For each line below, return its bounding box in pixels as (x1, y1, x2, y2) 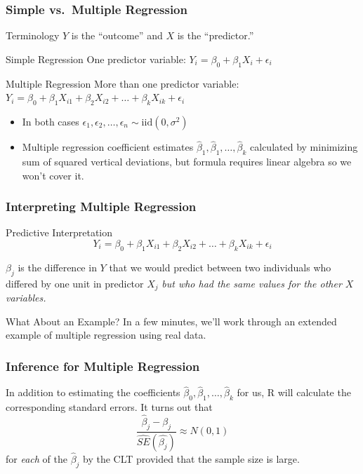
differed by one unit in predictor (6, 276, 144, 290)
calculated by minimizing (250, 140, 358, 154)
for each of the (6, 451, 67, 466)
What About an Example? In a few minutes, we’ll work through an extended (6, 313, 337, 328)
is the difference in (18, 259, 97, 274)
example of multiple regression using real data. (6, 327, 206, 342)
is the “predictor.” (177, 28, 254, 43)
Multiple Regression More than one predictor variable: (6, 76, 239, 90)
